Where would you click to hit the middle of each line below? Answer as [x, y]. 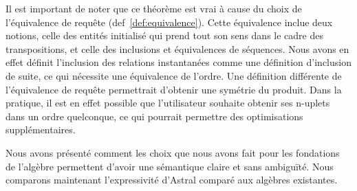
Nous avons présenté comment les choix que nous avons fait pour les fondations [173, 152]
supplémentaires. [41, 130]
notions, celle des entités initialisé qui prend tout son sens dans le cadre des [164, 35]
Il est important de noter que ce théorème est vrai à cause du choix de [154, 8]
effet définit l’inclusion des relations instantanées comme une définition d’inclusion [178, 62]
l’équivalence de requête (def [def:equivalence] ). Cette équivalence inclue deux [169, 22]
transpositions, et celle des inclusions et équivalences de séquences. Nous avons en [177, 48]
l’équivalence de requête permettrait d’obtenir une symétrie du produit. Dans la [174, 89]
